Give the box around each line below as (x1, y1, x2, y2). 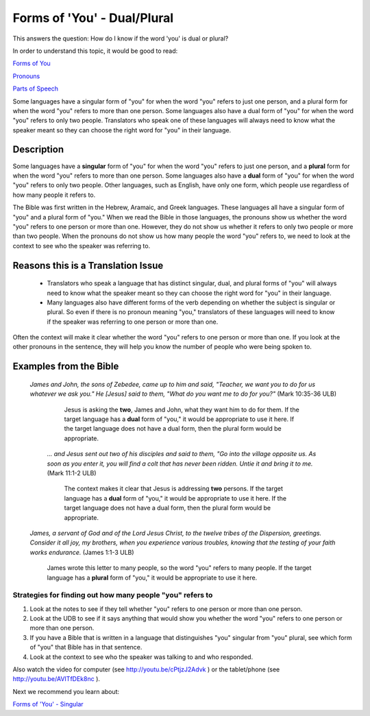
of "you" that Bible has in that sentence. (29, 643, 143, 652)
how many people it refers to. (12, 191, 96, 199)
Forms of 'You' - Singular (12, 700, 84, 708)
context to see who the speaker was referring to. (12, 241, 151, 250)
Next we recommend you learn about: (12, 687, 120, 695)
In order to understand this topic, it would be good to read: (12, 47, 178, 55)
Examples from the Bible (12, 361, 119, 372)
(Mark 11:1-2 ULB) (47, 468, 97, 477)
